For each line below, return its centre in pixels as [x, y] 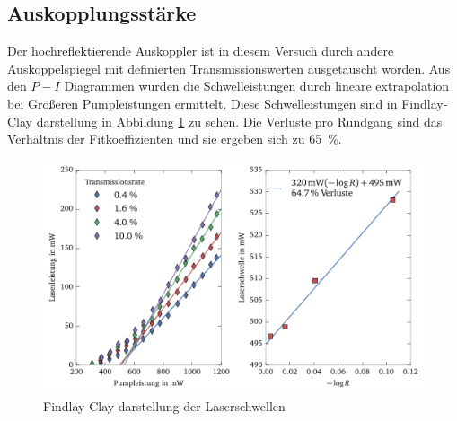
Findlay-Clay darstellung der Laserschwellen [164, 405]
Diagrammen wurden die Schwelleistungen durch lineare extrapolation [257, 86]
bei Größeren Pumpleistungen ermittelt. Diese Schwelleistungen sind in [202, 103]
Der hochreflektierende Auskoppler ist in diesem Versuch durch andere [201, 51]
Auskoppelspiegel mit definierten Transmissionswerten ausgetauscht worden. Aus [229, 68]
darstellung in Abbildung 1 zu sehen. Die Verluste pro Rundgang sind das [239, 121]
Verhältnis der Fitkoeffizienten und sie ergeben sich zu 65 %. [175, 139]
